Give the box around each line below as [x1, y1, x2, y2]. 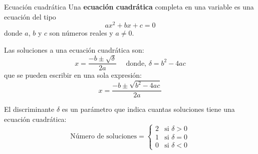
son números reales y [49, 28, 113, 38]
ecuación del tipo [4, 11, 56, 22]
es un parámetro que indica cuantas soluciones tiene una [62, 104, 235, 114]
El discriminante [4, 104, 55, 114]
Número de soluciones [70, 133, 137, 140]
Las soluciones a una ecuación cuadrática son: [4, 44, 144, 55]
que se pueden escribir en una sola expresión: [4, 70, 142, 80]
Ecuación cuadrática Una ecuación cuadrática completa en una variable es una [4, 2, 254, 12]
